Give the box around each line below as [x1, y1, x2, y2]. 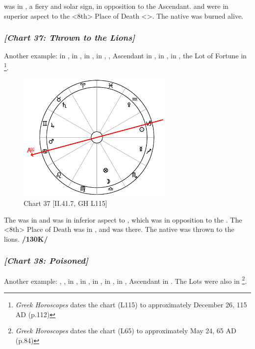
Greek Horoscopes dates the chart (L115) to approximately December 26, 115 [15, 299, 247, 309]
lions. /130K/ [4, 233, 48, 244]
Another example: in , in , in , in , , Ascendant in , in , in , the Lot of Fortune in [4, 50, 247, 61]
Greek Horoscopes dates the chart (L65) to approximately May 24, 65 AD [15, 325, 236, 336]
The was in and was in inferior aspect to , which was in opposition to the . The [4, 214, 242, 224]
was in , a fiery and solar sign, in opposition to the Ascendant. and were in [4, 1, 229, 11]
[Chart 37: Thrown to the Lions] [4, 31, 135, 44]
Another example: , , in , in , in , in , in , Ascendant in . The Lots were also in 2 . [4, 274, 247, 286]
